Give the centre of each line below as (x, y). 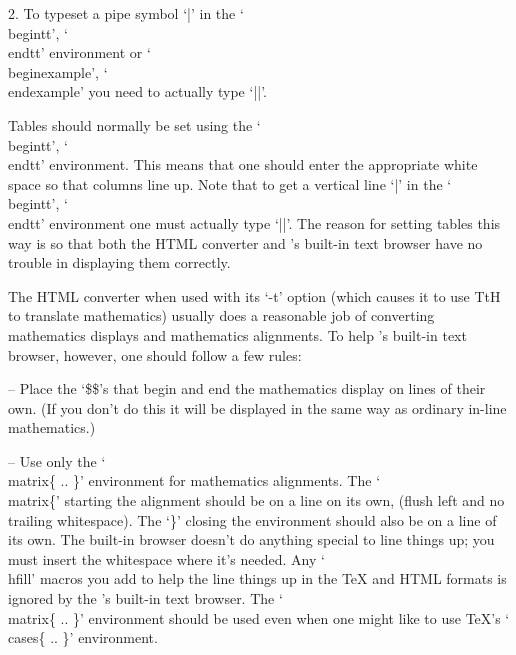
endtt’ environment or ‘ (79, 52)
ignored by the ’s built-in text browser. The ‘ (145, 598)
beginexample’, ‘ (58, 71)
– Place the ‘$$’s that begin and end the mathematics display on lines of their (247, 388)
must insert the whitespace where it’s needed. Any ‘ (166, 558)
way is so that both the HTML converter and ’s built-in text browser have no (245, 242)
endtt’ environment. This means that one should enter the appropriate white (243, 164)
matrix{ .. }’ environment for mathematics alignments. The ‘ (194, 480)
